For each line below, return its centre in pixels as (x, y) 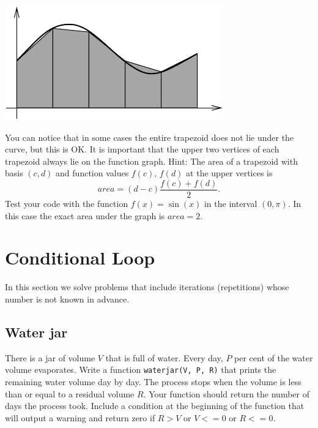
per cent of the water (274, 357)
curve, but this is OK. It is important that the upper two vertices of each (142, 149)
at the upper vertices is (229, 173)
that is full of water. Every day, (164, 357)
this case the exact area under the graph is (85, 215)
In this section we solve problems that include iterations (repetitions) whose (147, 287)
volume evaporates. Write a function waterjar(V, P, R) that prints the (141, 370)
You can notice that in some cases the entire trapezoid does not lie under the (150, 137)
